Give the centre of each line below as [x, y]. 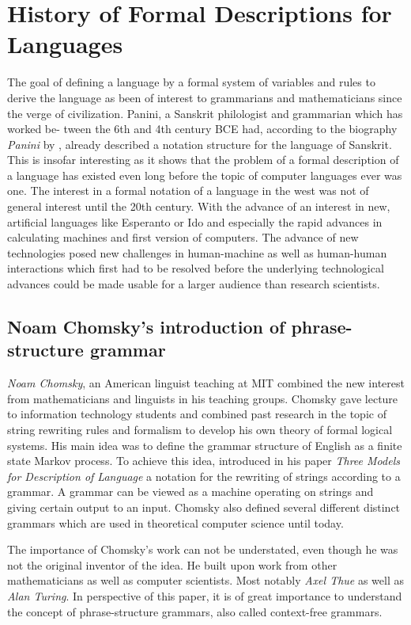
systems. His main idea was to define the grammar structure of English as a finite [205, 445]
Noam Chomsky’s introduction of [146, 327]
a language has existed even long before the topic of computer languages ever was [205, 175]
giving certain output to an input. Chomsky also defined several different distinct [204, 507]
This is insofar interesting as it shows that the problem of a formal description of [203, 160]
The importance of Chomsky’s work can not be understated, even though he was [203, 549]
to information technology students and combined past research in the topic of [197, 414]
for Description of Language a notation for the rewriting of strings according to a [204, 476]
